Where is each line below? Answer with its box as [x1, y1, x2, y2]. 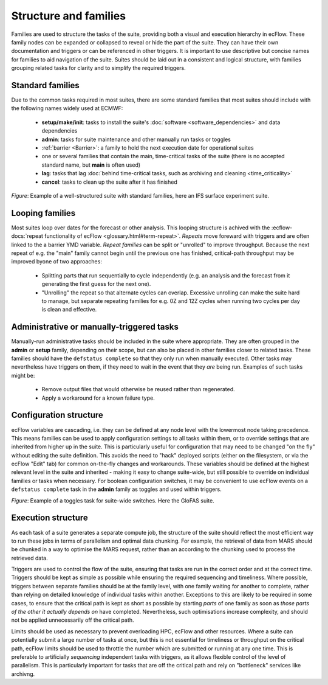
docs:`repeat [11, 232, 44, 240]
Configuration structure [11, 410, 103, 420]
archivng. [11, 670, 35, 678]
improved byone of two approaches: [11, 258, 103, 265]
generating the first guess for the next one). [41, 280, 151, 288]
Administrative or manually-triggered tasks [11, 322, 179, 332]
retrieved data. [11, 554, 48, 562]
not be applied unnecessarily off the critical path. [11, 616, 134, 624]
